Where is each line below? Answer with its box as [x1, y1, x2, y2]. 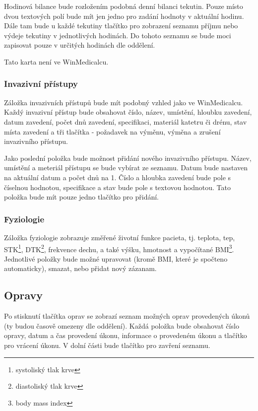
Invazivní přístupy [4, 77, 78, 90]
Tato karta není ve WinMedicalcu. [4, 56, 109, 67]
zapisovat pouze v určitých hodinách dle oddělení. [4, 40, 155, 50]
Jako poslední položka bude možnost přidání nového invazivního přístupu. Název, [4, 152, 252, 163]
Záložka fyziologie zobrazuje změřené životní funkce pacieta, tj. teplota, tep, [4, 232, 235, 242]
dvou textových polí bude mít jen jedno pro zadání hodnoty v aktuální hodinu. [4, 10, 244, 21]
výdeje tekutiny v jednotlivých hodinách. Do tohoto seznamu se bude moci [4, 30, 231, 40]
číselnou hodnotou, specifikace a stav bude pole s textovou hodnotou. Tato [4, 182, 231, 192]
